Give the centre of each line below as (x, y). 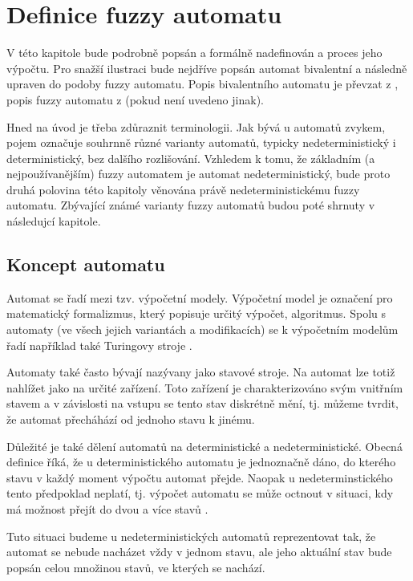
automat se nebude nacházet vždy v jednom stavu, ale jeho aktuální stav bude (199, 552)
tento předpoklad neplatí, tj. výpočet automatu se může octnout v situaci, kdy (200, 493)
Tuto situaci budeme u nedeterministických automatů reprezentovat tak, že (191, 536)
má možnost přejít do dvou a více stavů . (107, 508)
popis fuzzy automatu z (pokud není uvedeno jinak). (135, 99)
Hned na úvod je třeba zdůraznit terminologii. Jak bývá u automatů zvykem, (196, 126)
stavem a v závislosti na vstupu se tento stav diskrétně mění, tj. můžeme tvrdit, (203, 403)
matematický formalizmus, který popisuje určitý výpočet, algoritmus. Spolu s (196, 313)
